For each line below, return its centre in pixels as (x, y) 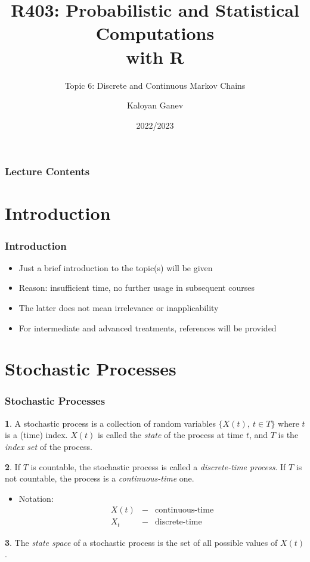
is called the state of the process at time (170, 435)
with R (155, 56)
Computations (155, 33)
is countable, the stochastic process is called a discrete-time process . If (158, 466)
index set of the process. (49, 446)
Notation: (36, 498)
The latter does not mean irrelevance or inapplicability (119, 307)
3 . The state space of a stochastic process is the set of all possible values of (141, 542)
